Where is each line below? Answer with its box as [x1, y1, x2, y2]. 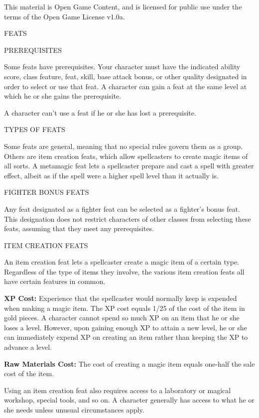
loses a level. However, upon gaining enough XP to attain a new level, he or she [4, 322, 247, 332]
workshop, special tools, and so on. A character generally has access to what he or [4, 395, 255, 405]
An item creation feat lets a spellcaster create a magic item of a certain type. [4, 257, 240, 267]
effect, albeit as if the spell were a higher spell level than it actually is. [4, 170, 219, 180]
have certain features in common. [4, 276, 106, 286]
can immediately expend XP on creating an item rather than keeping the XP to [4, 332, 248, 342]
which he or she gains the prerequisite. [4, 91, 122, 101]
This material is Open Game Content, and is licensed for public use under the [4, 1, 242, 11]
